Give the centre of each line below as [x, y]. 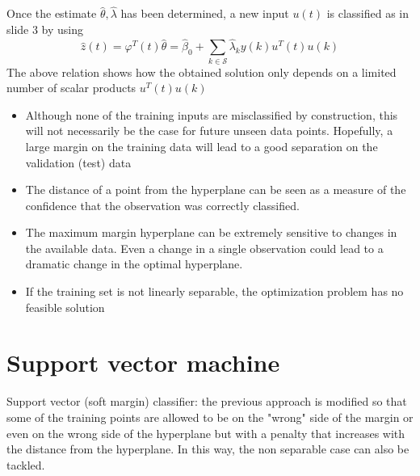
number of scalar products [71, 88]
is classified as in [368, 13]
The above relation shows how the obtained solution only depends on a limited [202, 72]
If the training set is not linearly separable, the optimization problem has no [214, 291]
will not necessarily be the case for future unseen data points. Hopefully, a [209, 131]
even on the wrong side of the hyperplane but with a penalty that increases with [206, 433]
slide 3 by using [45, 29]
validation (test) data [78, 162]
